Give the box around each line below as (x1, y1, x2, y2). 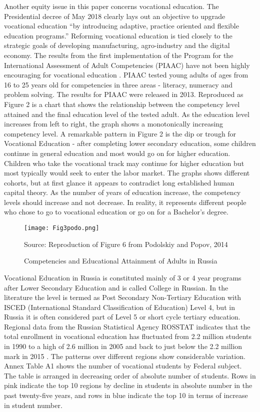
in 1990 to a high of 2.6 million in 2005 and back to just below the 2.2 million (4, 341, 242, 351)
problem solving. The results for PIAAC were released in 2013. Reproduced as (4, 89, 243, 99)
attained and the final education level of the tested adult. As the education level (4, 108, 249, 119)
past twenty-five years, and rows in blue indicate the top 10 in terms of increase (4, 390, 248, 400)
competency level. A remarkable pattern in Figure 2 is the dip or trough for (4, 128, 236, 138)
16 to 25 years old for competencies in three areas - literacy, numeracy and (4, 79, 232, 89)
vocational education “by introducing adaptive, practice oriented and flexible (4, 20, 239, 31)
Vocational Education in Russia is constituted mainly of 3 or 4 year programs (4, 272, 241, 282)
